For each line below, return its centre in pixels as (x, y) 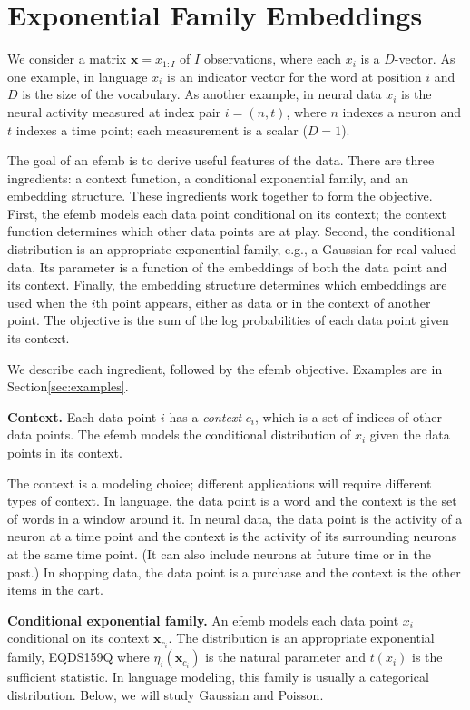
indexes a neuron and (401, 111)
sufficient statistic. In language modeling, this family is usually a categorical (218, 677)
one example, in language (78, 76)
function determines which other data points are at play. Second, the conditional (231, 231)
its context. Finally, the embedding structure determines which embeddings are (227, 285)
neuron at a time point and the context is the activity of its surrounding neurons (232, 536)
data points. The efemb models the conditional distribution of (179, 434)
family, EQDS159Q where (78, 657)
